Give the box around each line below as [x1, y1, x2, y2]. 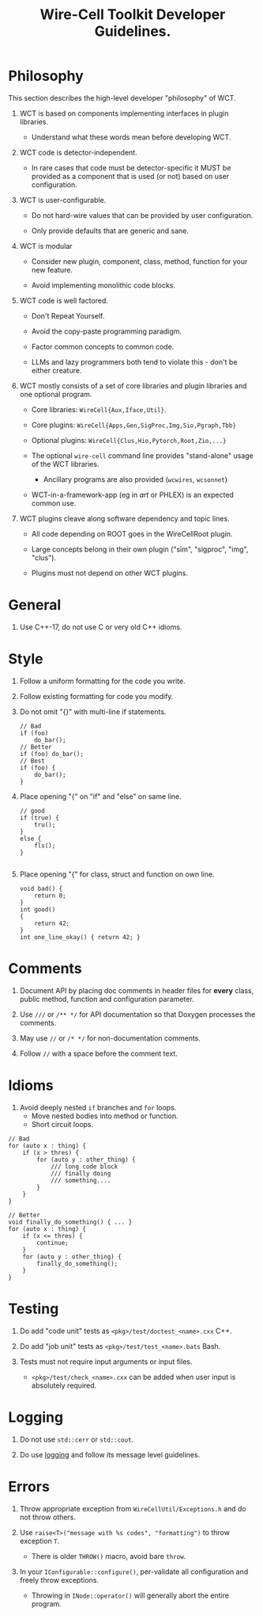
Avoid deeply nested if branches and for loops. [19, 1102, 177, 1112]
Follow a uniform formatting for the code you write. [19, 676, 186, 686]
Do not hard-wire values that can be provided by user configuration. [31, 210, 254, 220]
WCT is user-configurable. [19, 195, 107, 204]
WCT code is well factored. [19, 296, 109, 305]
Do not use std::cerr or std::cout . [19, 1435, 134, 1444]
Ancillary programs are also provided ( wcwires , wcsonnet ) [43, 474, 227, 484]
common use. [31, 498, 77, 508]
